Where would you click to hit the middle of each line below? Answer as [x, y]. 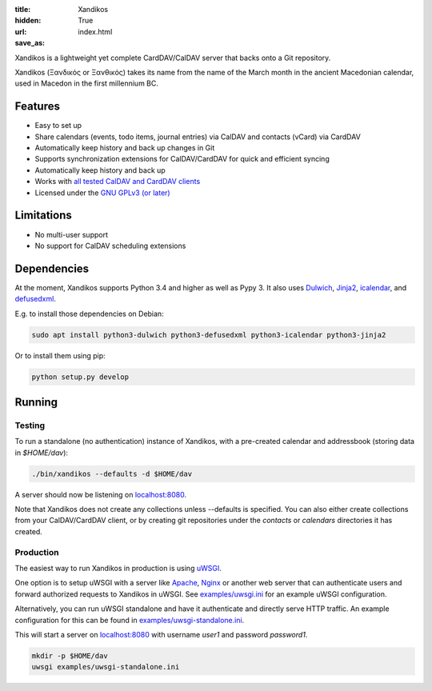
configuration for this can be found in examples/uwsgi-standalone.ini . [130, 620]
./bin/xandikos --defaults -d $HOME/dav [112, 473]
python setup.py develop [80, 377]
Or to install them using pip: [60, 355]
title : [23, 9]
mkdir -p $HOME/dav [70, 655]
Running [36, 402]
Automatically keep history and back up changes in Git [125, 148]
